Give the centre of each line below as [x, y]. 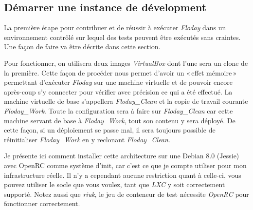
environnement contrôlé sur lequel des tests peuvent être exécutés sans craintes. [122, 37]
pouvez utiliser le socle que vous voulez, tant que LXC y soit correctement [115, 184]
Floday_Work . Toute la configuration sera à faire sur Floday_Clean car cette [118, 110]
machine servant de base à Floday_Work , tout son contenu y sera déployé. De [120, 120]
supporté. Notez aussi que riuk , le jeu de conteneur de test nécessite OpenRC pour [126, 194]
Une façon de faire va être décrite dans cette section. [82, 47]
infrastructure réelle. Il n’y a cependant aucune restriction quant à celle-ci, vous [123, 175]
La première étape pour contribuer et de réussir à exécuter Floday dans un [115, 28]
